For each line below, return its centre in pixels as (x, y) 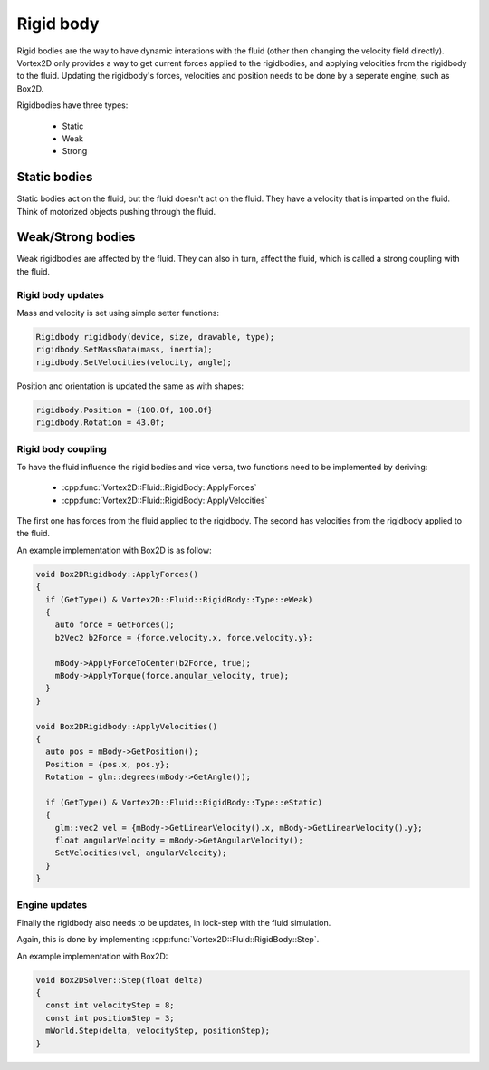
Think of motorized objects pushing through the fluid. (116, 211)
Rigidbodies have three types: (72, 105)
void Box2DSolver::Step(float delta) (120, 980)
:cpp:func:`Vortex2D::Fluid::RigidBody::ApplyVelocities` (165, 500)
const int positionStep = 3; (110, 1018)
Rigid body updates (60, 294)
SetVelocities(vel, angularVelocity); (141, 853)
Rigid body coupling (62, 448)
